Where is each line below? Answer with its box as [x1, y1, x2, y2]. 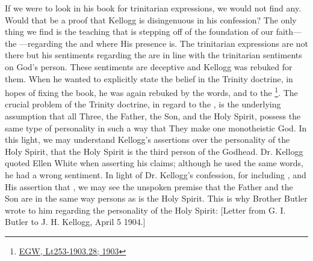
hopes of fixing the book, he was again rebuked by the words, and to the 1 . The [5, 85, 298, 98]
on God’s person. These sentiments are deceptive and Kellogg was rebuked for [5, 60, 293, 73]
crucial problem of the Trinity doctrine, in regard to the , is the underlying [5, 98, 281, 110]
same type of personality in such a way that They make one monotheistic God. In [5, 121, 307, 134]
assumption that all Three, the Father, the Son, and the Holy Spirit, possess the [5, 110, 301, 122]
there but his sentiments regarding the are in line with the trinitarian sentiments [5, 49, 302, 61]
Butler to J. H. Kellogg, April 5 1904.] [5, 215, 146, 228]
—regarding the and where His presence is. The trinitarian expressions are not [19, 37, 308, 49]
